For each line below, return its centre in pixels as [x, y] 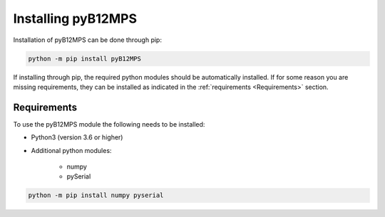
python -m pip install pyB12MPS [85, 58]
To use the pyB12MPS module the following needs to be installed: [109, 124]
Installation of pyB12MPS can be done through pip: [87, 40]
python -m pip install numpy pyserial [96, 195]
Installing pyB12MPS [75, 18]
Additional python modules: [71, 150]
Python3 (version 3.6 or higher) [77, 137]
